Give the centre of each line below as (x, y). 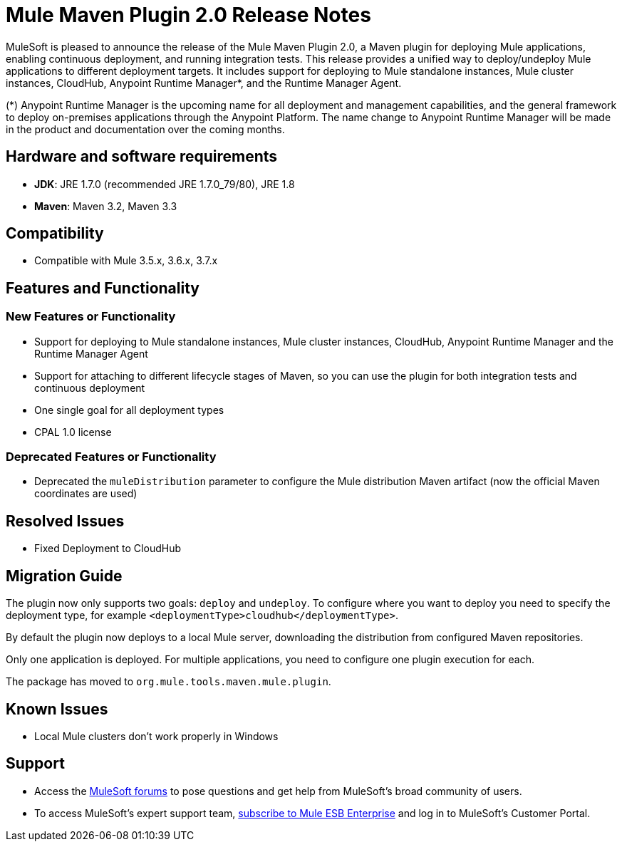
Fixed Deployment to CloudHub (108, 549)
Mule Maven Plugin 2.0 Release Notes (188, 15)
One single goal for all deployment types (129, 410)
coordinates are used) (86, 494)
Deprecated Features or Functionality (111, 457)
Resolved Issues (65, 521)
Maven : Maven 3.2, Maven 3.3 (106, 206)
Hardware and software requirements (142, 157)
